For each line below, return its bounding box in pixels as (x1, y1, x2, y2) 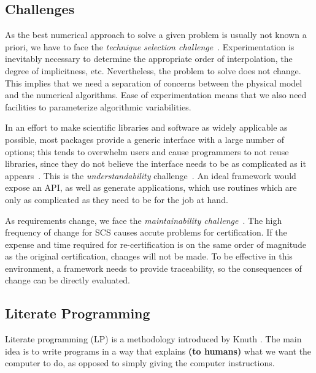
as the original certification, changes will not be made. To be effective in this (5, 250, 293, 263)
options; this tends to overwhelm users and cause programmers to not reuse (5, 145, 289, 158)
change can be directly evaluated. (5, 274, 130, 286)
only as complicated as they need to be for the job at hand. (5, 193, 228, 206)
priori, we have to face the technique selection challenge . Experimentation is (5, 40, 295, 53)
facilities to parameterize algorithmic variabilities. (5, 100, 191, 113)
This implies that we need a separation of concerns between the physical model (5, 76, 303, 89)
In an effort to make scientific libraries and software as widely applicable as (5, 121, 288, 134)
